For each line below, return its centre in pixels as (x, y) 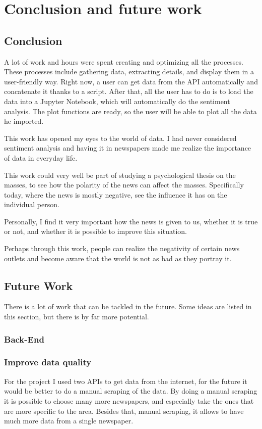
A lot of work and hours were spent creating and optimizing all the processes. (124, 61)
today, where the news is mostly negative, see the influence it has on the (116, 194)
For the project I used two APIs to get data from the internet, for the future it (126, 381)
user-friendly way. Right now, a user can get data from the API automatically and (131, 81)
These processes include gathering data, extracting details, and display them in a (129, 71)
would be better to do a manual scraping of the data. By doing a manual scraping (131, 391)
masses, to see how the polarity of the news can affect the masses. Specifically (124, 185)
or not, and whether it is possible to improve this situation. (95, 231)
